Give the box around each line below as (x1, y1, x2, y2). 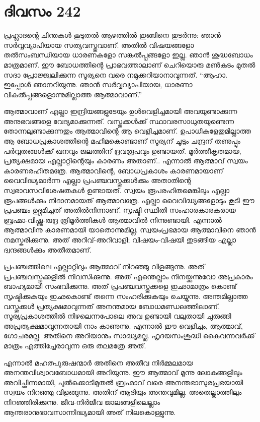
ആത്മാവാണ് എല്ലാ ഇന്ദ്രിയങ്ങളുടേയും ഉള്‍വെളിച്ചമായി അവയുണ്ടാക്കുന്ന (4, 106, 237, 116)
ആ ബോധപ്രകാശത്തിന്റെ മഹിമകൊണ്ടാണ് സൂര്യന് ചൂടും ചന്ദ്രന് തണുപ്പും (4, 136, 240, 146)
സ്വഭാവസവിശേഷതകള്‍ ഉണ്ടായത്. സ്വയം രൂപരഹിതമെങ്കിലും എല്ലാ (4, 185, 230, 196)
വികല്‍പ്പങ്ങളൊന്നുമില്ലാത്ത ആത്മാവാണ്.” (4, 89, 142, 99)
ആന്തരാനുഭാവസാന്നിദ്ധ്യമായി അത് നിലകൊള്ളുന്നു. (4, 406, 176, 417)
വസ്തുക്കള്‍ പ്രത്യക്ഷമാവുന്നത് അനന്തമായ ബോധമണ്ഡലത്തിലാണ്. (4, 300, 220, 311)
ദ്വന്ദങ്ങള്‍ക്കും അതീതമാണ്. (4, 244, 92, 255)
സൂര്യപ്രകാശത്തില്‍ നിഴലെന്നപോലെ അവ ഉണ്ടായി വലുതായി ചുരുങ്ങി (4, 311, 231, 321)
